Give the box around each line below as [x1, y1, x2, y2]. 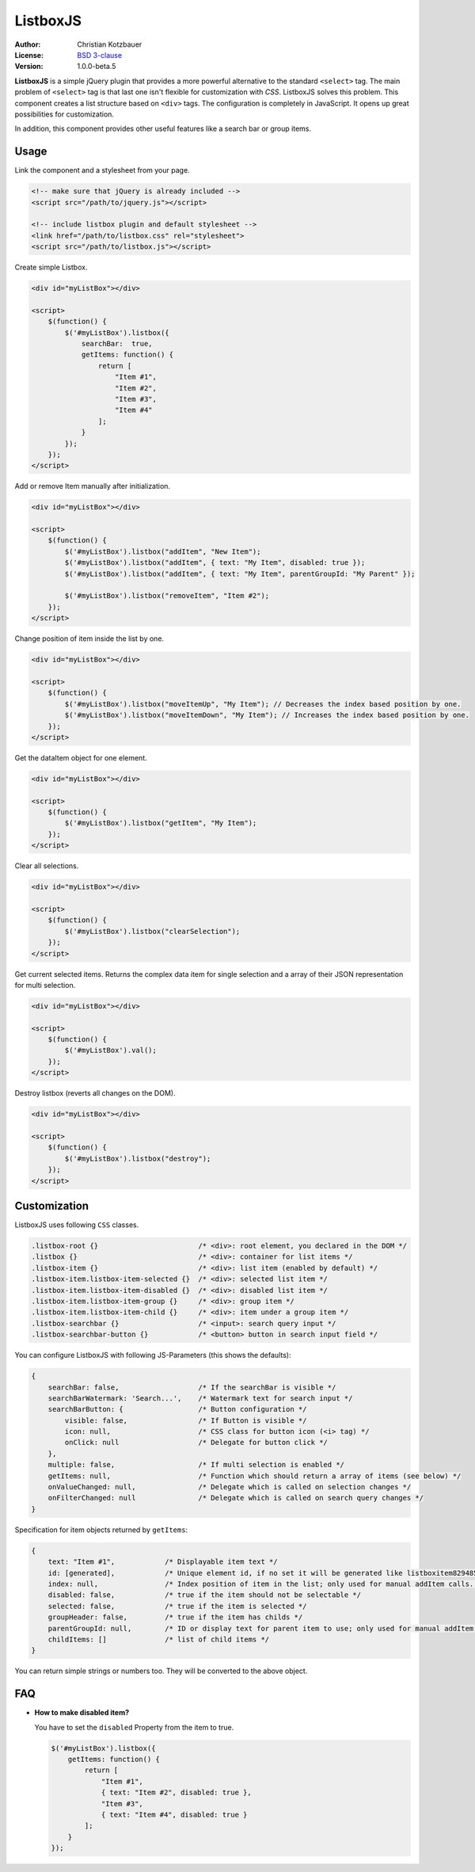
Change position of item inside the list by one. [14, 634, 165, 643]
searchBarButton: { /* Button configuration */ [47, 1405, 307, 1414]
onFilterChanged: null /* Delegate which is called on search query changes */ [47, 1493, 424, 1503]
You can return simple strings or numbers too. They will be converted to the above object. [14, 1666, 308, 1676]
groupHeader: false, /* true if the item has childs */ [47, 1613, 303, 1622]
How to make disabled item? [34, 1708, 130, 1718]
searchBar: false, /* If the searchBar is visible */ [47, 1382, 336, 1392]
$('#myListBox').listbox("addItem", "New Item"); [64, 547, 261, 556]
